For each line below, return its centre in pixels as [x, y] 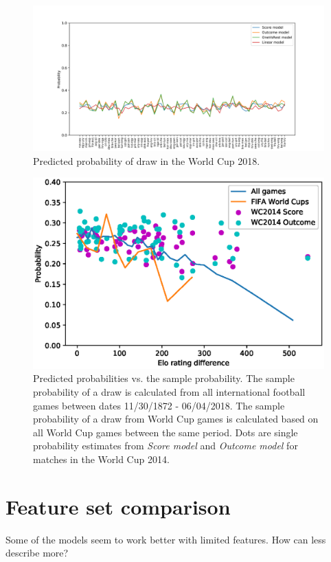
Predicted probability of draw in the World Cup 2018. [147, 160]
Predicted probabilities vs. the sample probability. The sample [164, 378]
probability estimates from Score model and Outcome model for [165, 446]
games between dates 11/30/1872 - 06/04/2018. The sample [159, 405]
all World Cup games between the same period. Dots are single [165, 432]
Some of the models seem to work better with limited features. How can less [166, 539]
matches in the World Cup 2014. [101, 459]
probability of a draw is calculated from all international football [169, 392]
